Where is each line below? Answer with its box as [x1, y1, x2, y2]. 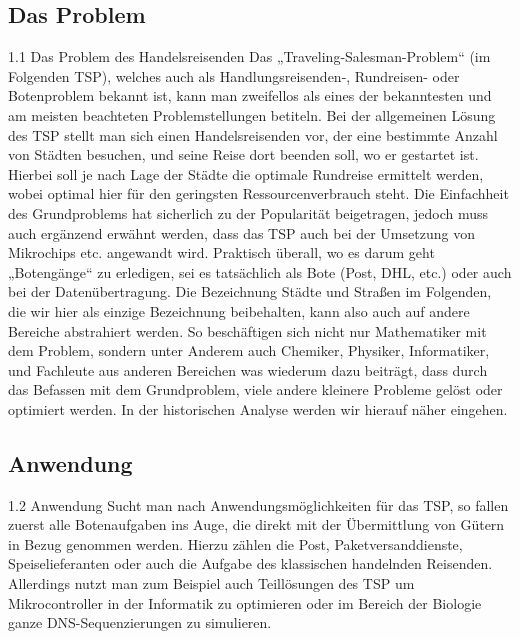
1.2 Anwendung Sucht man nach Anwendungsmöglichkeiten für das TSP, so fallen [8, 494, 509, 515]
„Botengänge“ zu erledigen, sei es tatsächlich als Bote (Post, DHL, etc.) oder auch [8, 261, 512, 282]
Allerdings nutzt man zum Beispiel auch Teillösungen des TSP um [8, 573, 415, 594]
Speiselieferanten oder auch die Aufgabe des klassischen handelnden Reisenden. [8, 553, 493, 574]
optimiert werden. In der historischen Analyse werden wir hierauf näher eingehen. [8, 398, 508, 419]
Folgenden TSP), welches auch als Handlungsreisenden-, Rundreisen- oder [8, 65, 460, 86]
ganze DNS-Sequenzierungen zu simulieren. [8, 612, 272, 633]
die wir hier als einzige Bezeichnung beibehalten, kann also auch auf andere [8, 300, 470, 321]
